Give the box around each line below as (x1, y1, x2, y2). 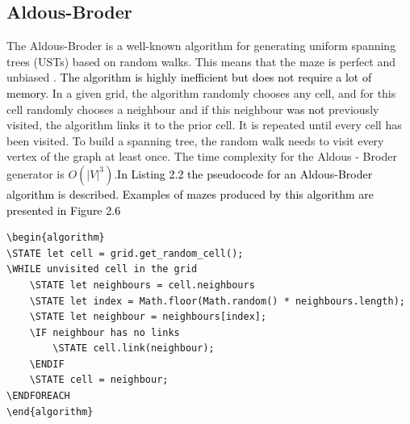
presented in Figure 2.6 (6, 201, 121, 218)
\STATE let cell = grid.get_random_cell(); (6, 247, 244, 259)
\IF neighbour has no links (29, 326, 180, 338)
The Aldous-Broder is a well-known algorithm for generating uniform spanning (6, 37, 396, 54)
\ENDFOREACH (6, 390, 70, 402)
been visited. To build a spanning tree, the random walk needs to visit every (6, 132, 384, 149)
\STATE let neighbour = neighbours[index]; (29, 311, 267, 323)
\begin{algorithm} (6, 232, 105, 244)
